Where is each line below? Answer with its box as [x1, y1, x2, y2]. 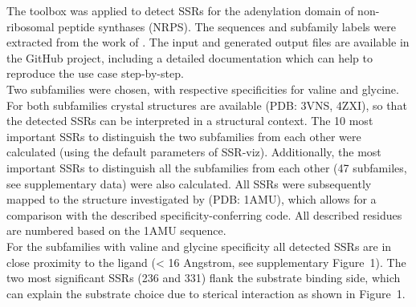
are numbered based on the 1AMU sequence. [6, 222, 226, 239]
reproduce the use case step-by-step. [6, 65, 184, 82]
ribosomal [6, 18, 55, 34]
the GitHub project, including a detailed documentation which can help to [6, 49, 373, 66]
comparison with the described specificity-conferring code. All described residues [6, 206, 402, 223]
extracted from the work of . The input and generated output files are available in [6, 34, 410, 50]
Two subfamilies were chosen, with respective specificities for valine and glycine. [6, 80, 399, 97]
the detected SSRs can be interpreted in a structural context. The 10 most [6, 112, 373, 129]
